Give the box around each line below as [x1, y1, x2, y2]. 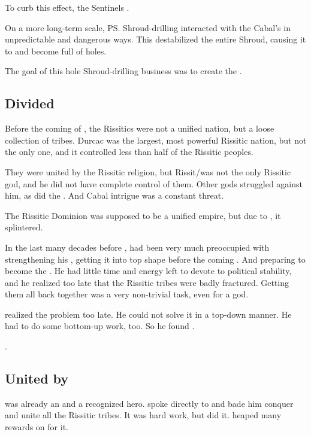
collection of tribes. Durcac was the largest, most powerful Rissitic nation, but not [5, 133, 307, 146]
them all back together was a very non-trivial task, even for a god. [5, 288, 249, 300]
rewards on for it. [5, 421, 68, 433]
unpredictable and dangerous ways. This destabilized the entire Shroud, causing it [5, 33, 306, 45]
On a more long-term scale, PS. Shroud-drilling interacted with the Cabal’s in [5, 21, 291, 34]
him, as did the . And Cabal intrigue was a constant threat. [5, 189, 224, 202]
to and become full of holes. [5, 44, 107, 57]
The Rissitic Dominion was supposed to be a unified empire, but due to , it [5, 209, 281, 221]
